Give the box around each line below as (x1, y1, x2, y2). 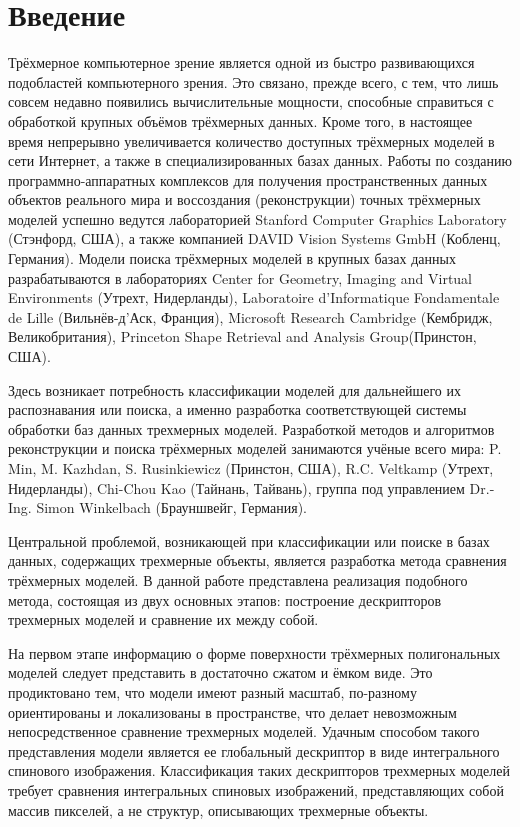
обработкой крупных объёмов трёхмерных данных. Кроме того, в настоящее (8, 110, 473, 131)
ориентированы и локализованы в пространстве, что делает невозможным (8, 701, 457, 722)
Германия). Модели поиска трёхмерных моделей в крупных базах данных (8, 248, 456, 269)
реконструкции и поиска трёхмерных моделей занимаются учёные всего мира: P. (8, 438, 502, 459)
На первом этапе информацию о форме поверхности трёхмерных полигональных (8, 642, 501, 663)
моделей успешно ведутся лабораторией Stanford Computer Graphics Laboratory (8, 208, 507, 229)
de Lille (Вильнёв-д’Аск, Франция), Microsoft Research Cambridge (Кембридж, (8, 306, 493, 327)
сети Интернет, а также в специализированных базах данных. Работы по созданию (8, 150, 513, 171)
